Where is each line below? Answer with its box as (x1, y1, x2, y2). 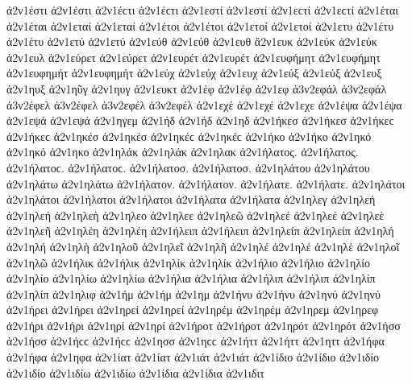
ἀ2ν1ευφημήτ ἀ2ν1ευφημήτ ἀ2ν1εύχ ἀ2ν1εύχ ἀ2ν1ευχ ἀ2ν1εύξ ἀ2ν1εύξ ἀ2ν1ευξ (6, 64, 382, 81)
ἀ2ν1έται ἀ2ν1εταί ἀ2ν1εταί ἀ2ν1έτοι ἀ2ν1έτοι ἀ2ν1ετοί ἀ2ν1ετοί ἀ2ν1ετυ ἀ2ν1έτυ (6, 17, 394, 34)
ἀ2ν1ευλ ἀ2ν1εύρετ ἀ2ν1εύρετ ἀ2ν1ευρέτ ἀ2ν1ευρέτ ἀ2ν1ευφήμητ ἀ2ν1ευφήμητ (6, 48, 381, 65)
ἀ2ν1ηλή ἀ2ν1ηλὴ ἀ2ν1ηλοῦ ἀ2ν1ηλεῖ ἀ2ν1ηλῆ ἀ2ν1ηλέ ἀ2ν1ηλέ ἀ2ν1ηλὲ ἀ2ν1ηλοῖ (6, 237, 400, 254)
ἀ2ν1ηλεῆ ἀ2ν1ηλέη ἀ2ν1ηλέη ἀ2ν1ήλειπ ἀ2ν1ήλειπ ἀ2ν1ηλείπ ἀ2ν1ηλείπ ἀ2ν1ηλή (6, 222, 394, 239)
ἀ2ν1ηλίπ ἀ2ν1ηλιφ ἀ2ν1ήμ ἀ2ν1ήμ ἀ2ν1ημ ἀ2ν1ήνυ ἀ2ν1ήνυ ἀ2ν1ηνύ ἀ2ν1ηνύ (6, 285, 381, 302)
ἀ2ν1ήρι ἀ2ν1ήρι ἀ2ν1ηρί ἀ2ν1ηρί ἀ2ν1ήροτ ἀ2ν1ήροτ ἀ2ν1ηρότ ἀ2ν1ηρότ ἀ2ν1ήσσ (6, 316, 401, 333)
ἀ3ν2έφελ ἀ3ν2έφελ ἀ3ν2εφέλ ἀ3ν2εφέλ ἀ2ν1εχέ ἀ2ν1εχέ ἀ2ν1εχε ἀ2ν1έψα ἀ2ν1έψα (6, 96, 402, 113)
